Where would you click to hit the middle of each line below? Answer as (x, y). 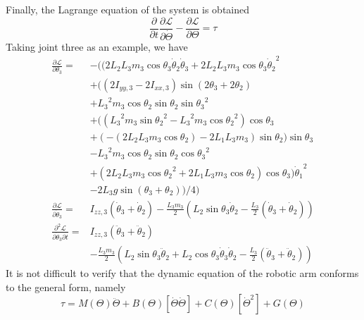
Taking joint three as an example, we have (97, 46)
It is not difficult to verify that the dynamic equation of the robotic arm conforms (182, 273)
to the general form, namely (66, 287)
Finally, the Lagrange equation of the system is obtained (128, 9)
